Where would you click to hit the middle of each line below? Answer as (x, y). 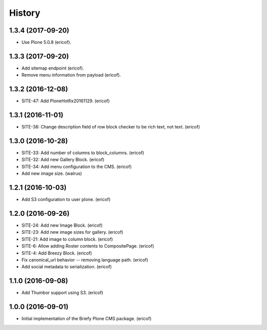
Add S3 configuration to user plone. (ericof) (66, 200)
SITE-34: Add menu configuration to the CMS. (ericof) (77, 166)
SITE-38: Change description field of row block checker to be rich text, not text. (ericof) (111, 127)
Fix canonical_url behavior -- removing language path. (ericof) (85, 260)
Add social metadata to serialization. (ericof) (67, 267)
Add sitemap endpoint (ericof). (53, 68)
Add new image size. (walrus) (52, 173)
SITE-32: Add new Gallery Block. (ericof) (63, 160)
